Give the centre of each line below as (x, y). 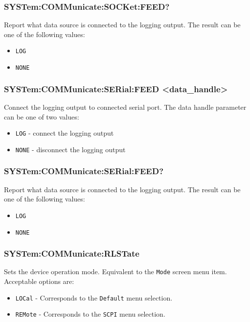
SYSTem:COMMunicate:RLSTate (72, 253)
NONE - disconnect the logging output (70, 149)
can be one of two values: (42, 116)
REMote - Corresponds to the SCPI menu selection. (90, 314)
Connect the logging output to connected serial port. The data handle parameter (125, 107)
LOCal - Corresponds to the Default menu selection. (94, 297)
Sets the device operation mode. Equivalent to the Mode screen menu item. (115, 272)
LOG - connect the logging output (65, 133)
